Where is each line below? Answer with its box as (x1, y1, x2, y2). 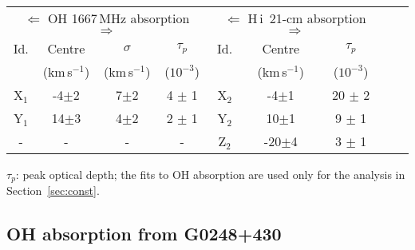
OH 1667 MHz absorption (47, 9, 190, 27)
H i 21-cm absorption (247, 9, 366, 27)
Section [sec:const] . (6, 182, 100, 199)
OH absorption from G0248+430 (6, 221, 282, 246)
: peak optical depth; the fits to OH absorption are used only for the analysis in (15, 166, 405, 182)
